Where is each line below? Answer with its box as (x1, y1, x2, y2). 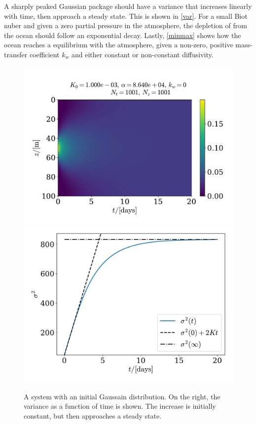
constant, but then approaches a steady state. (24, 410, 162, 421)
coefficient (29, 49, 60, 59)
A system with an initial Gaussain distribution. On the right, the (24, 391, 220, 401)
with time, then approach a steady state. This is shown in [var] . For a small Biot (4, 10, 248, 21)
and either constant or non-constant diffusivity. (71, 49, 214, 59)
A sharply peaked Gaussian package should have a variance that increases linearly (4, 1, 252, 11)
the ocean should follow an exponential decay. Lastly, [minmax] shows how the (4, 30, 241, 40)
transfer (4, 49, 28, 59)
